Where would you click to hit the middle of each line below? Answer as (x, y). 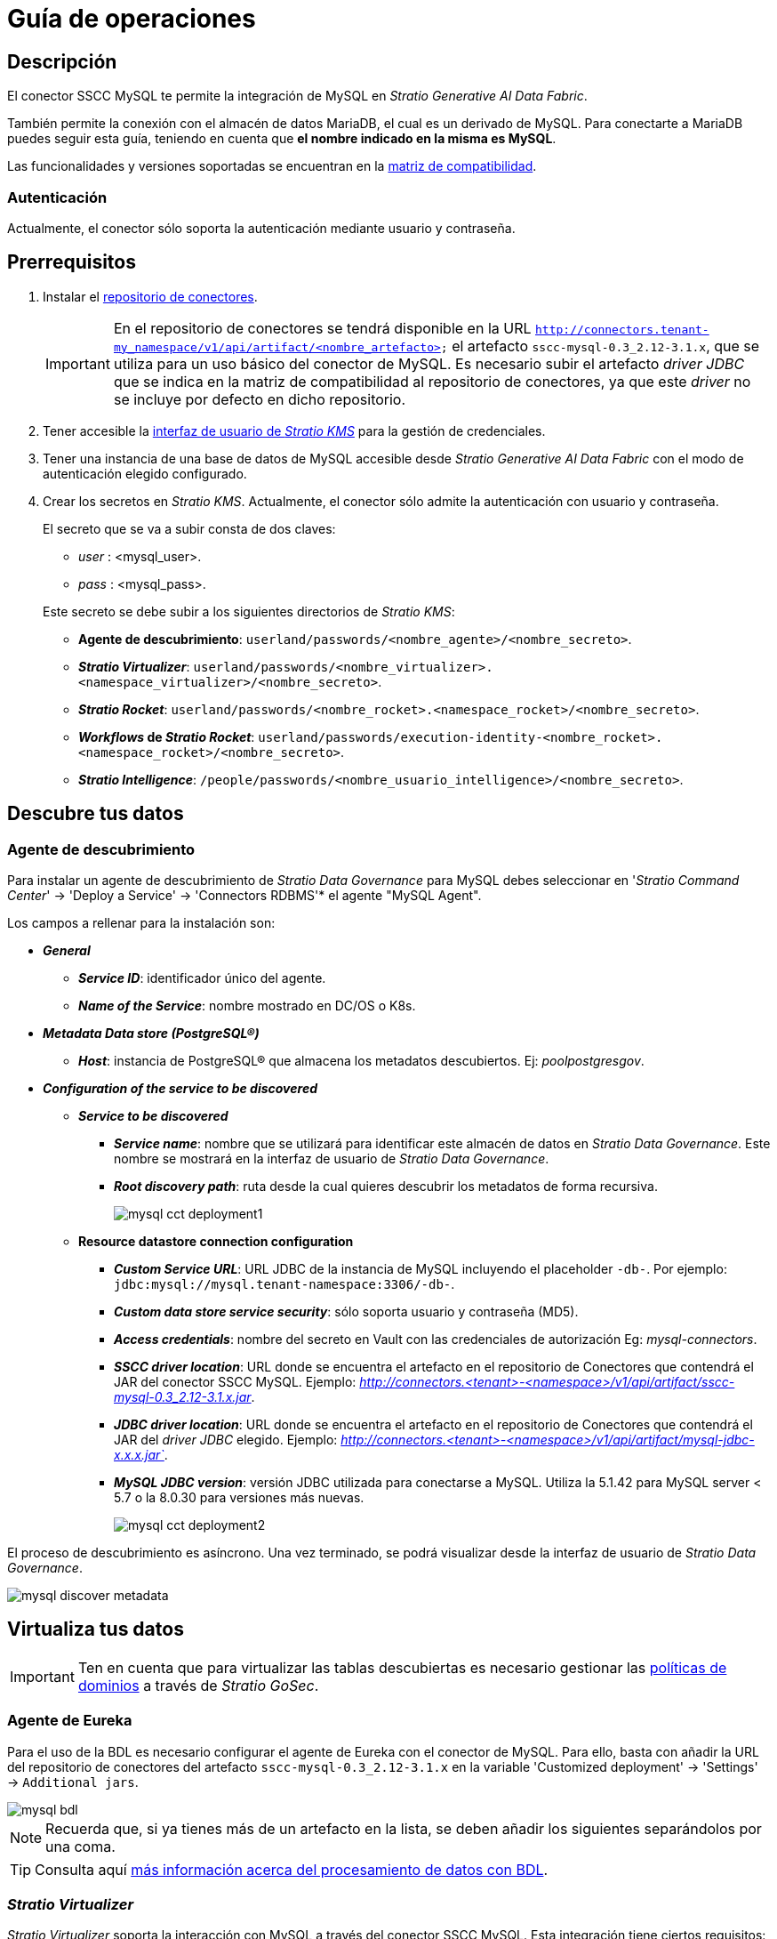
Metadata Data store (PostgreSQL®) (151, 1033)
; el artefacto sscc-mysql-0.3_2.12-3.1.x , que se (600, 346)
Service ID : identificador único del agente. (202, 978)
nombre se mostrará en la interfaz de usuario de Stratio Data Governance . (332, 1158)
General (67, 950)
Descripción (62, 61)
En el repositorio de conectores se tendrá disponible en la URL (322, 328)
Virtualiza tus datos (96, 1629)
